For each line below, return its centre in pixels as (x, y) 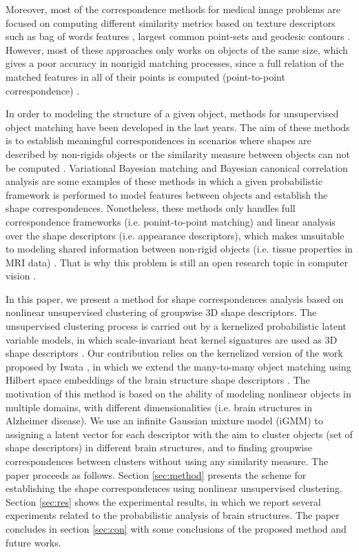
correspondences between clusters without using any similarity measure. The (167, 461)
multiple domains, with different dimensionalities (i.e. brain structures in (159, 407)
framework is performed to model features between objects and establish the (167, 194)
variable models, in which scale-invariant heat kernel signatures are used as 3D (172, 339)
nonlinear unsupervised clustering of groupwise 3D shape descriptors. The (161, 312)
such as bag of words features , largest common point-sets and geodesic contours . (178, 36)
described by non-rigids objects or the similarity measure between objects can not (178, 154)
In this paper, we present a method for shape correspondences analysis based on (175, 298)
